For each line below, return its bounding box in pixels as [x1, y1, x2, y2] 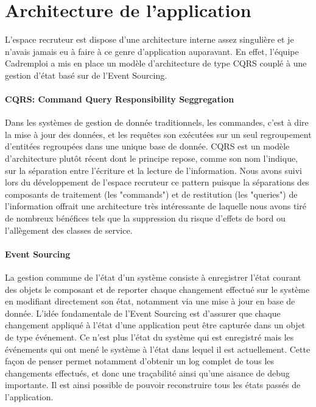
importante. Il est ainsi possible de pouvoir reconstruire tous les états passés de [5, 378, 301, 391]
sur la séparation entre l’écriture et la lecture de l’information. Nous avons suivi [5, 164, 302, 176]
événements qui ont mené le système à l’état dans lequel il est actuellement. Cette [5, 342, 311, 355]
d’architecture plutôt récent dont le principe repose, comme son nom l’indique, [5, 152, 298, 165]
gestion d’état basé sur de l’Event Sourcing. [5, 68, 167, 81]
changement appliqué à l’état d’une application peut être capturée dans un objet [5, 319, 306, 331]
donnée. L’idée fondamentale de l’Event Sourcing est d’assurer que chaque [5, 306, 281, 319]
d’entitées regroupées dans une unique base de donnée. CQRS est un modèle [5, 140, 290, 153]
